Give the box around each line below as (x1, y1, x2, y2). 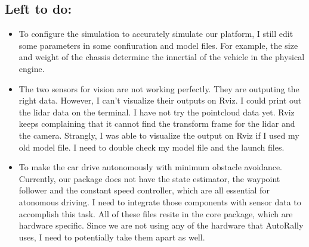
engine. (18, 62, 45, 74)
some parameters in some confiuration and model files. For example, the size (18, 39, 298, 51)
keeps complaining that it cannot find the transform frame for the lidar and (18, 117, 295, 130)
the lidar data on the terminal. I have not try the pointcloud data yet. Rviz (18, 105, 295, 118)
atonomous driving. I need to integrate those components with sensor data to (18, 195, 301, 208)
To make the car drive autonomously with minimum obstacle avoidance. (18, 161, 283, 173)
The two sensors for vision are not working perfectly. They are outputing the (18, 82, 299, 95)
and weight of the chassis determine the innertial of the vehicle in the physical (18, 51, 305, 63)
